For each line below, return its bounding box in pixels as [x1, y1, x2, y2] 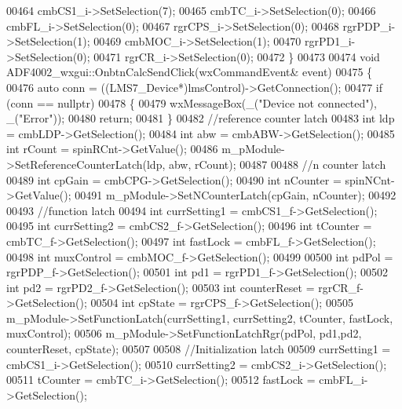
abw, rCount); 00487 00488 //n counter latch [168, 155, 386, 172]
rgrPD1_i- [304, 33, 356, 49]
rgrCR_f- [318, 279, 364, 295]
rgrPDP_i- [342, 17, 396, 34]
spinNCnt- [345, 171, 395, 188]
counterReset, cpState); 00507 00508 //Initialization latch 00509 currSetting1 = [6, 341, 391, 357]
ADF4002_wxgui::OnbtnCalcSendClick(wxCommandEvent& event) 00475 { [6, 64, 373, 80]
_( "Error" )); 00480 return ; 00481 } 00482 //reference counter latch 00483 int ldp [6, 110, 395, 126]
